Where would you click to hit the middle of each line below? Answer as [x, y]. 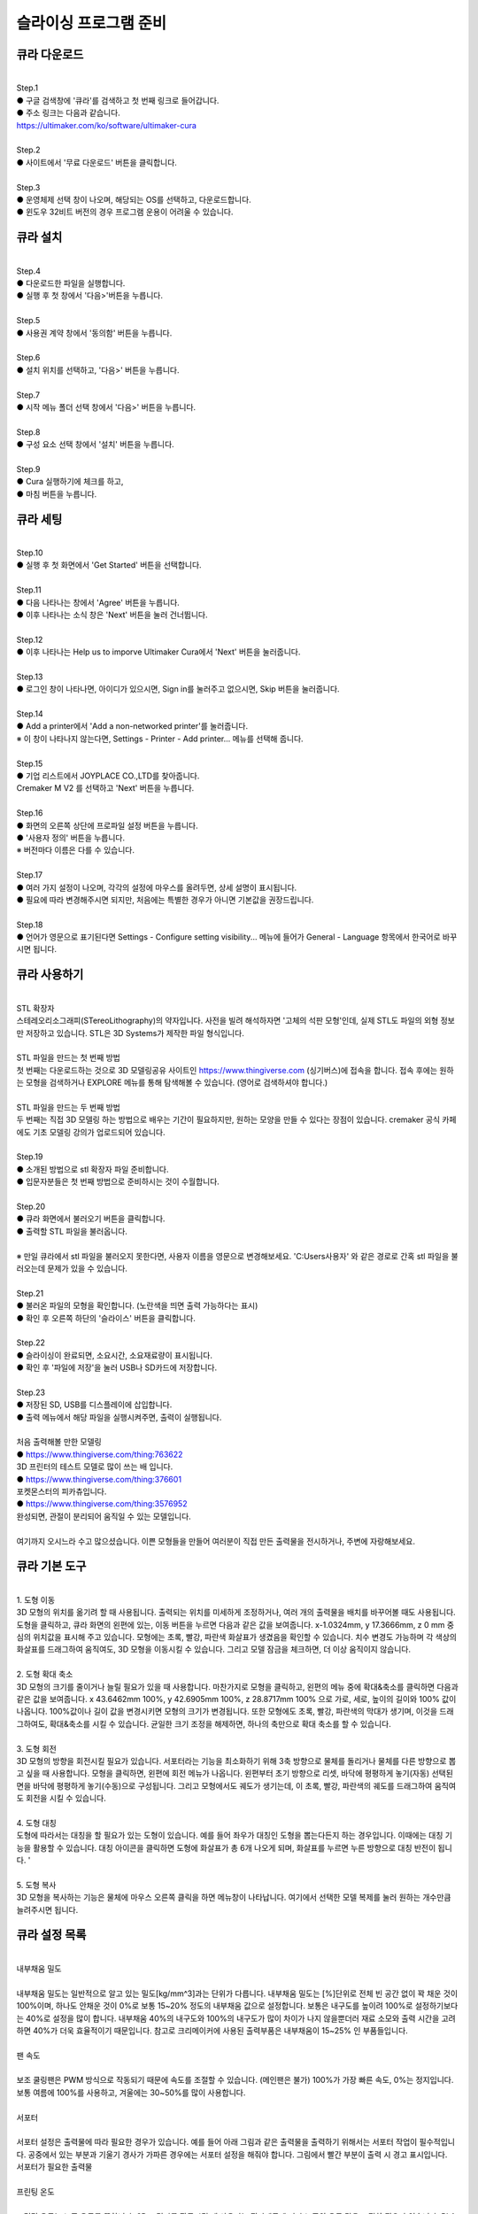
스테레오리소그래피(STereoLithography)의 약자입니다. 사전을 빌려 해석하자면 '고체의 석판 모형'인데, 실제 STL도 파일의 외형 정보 [235, 1021]
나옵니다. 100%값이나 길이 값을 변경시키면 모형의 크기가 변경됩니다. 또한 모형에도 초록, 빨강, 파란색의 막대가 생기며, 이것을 [227, 1711]
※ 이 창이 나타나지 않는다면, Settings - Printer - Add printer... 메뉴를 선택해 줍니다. [160, 739]
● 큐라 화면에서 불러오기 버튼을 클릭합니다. [91, 1219]
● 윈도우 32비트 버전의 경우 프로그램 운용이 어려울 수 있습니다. [125, 212]
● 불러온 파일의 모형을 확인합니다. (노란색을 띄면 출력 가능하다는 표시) [137, 1305]
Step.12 [30, 639]
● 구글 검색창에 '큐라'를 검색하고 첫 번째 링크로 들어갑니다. [118, 100]
